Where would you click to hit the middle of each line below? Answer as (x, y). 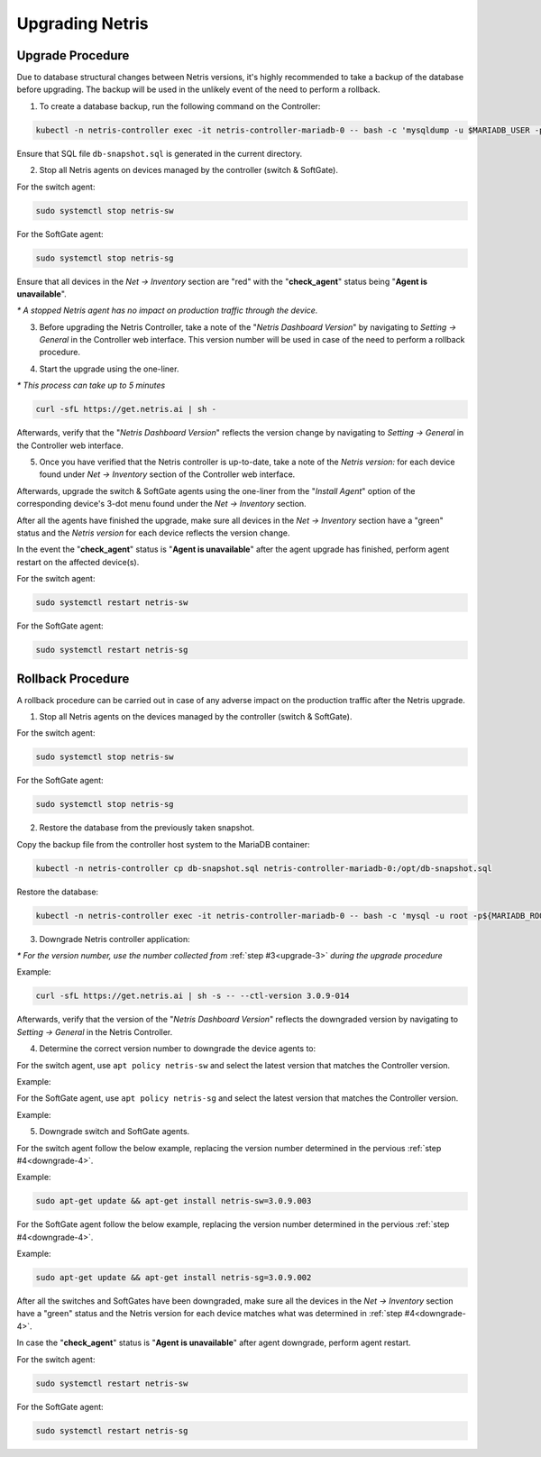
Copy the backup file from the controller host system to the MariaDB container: (163, 844)
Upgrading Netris (83, 23)
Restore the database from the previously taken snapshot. (147, 828)
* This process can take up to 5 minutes (91, 385)
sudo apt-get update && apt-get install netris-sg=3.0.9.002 (174, 1278)
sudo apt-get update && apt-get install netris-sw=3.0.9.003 (174, 1201)
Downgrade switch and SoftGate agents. (115, 1132)
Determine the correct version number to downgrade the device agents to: (178, 1049)
